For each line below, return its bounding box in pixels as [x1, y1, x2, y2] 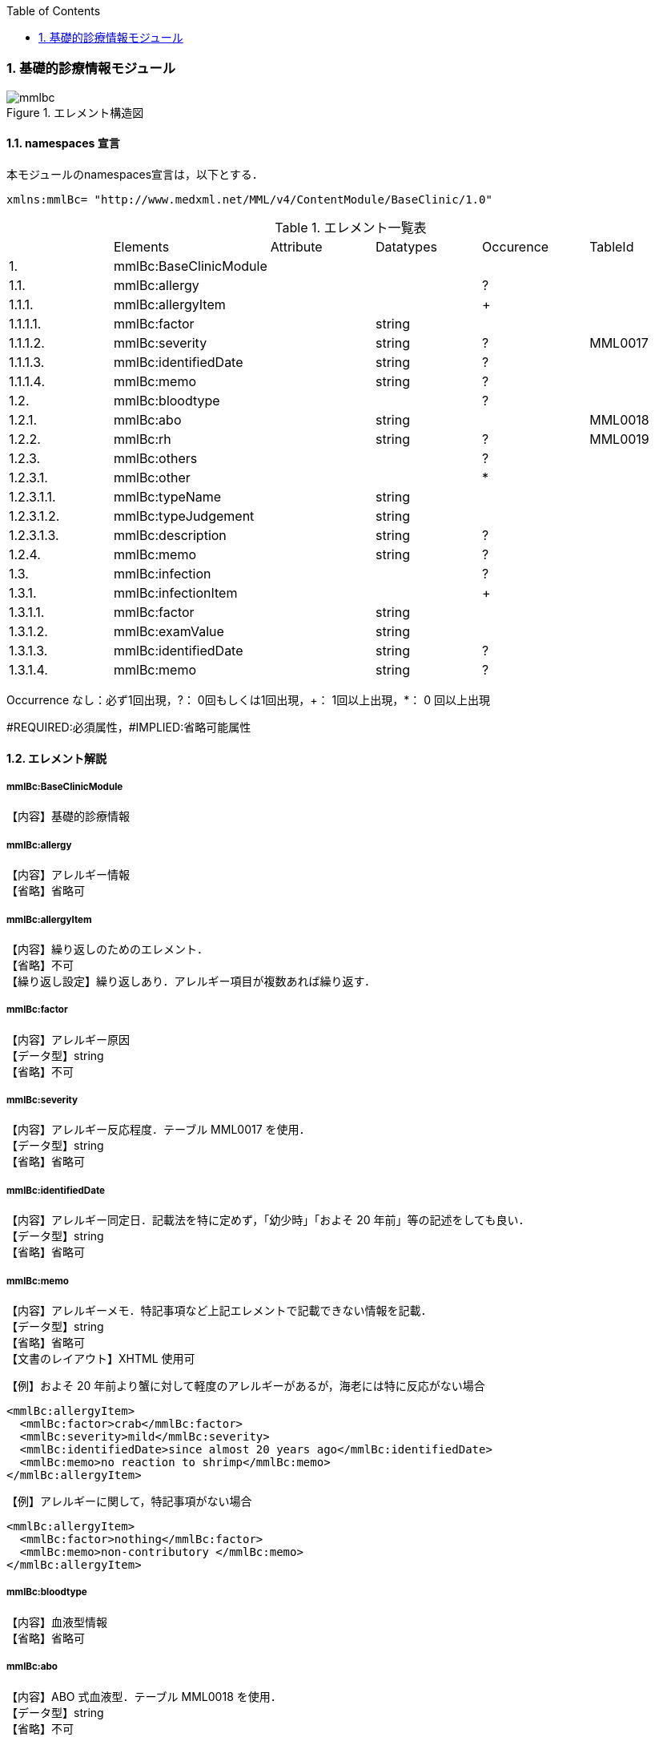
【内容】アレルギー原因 [6, 1032, 130, 1046]
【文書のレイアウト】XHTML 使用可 [6, 1352, 195, 1366]
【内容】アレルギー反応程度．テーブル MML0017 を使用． [6, 1122, 311, 1137]
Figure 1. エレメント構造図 [6, 105, 144, 119]
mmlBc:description [113, 526, 227, 543]
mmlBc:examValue [113, 623, 224, 639]
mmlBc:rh [113, 430, 171, 447]
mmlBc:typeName [113, 488, 222, 505]
